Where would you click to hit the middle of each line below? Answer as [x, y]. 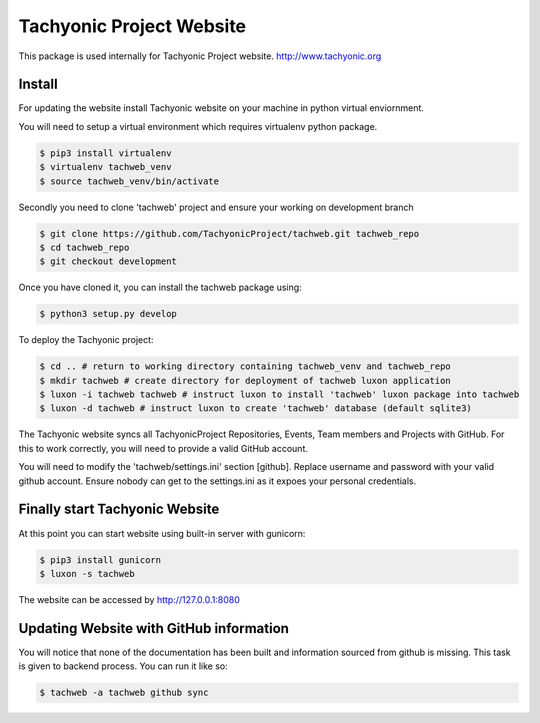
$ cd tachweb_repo [84, 247]
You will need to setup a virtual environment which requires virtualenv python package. [198, 126]
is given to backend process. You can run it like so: [123, 666]
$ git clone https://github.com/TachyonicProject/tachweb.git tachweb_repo [229, 233]
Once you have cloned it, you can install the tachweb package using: [160, 287]
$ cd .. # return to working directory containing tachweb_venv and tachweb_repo [245, 366]
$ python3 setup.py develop [108, 314]
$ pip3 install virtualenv [105, 153]
